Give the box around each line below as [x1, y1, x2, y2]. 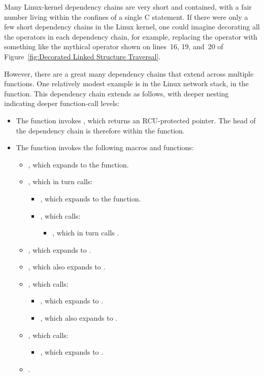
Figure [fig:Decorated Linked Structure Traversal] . [4, 51, 161, 61]
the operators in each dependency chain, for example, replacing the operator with [4, 31, 257, 42]
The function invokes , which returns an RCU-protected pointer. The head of [16, 115, 256, 125]
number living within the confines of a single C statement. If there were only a [4, 11, 248, 22]
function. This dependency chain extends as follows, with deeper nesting [4, 88, 229, 98]
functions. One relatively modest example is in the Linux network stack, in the [4, 78, 249, 89]
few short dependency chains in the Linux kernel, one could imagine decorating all [4, 21, 260, 32]
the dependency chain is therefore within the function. [16, 125, 185, 135]
